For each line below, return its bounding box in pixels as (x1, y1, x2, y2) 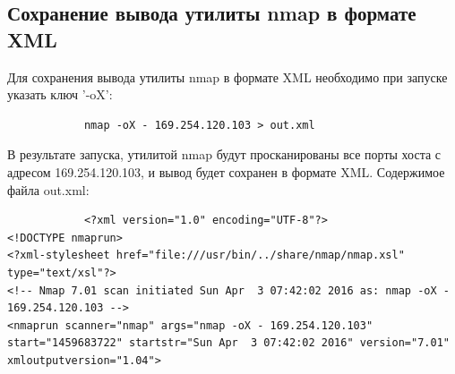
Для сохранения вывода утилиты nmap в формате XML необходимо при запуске (7, 67, 448, 86)
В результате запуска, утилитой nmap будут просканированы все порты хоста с (7, 145, 442, 164)
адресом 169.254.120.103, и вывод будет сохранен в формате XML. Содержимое (7, 162, 445, 181)
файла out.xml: (7, 180, 90, 199)
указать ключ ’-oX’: (7, 85, 113, 104)
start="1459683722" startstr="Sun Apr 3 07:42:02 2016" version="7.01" (7, 336, 450, 350)
